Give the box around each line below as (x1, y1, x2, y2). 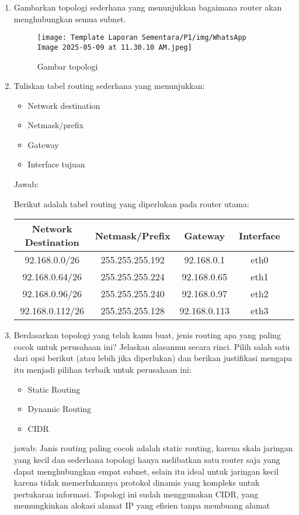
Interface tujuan (27, 158, 85, 170)
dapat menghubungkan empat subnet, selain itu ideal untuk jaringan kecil (13, 465, 279, 477)
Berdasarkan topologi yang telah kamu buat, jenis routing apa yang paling (13, 329, 281, 341)
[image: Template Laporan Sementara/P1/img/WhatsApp (37, 33, 246, 42)
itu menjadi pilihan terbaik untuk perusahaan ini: (13, 363, 192, 376)
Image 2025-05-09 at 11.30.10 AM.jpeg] (37, 43, 192, 51)
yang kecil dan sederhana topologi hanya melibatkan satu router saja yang (13, 454, 280, 465)
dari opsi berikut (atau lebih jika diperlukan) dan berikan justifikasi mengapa (13, 352, 293, 364)
